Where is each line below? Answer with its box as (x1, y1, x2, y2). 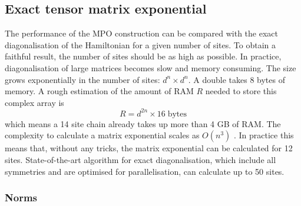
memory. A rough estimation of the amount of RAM (5, 85, 194, 97)
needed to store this (205, 85, 277, 97)
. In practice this (233, 129, 294, 141)
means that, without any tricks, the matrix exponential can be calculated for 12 (5, 142, 293, 154)
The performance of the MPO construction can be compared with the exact (5, 27, 278, 39)
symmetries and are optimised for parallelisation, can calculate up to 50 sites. (5, 165, 285, 177)
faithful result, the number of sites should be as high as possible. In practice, (5, 50, 282, 62)
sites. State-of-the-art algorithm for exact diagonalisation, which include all (5, 154, 276, 166)
